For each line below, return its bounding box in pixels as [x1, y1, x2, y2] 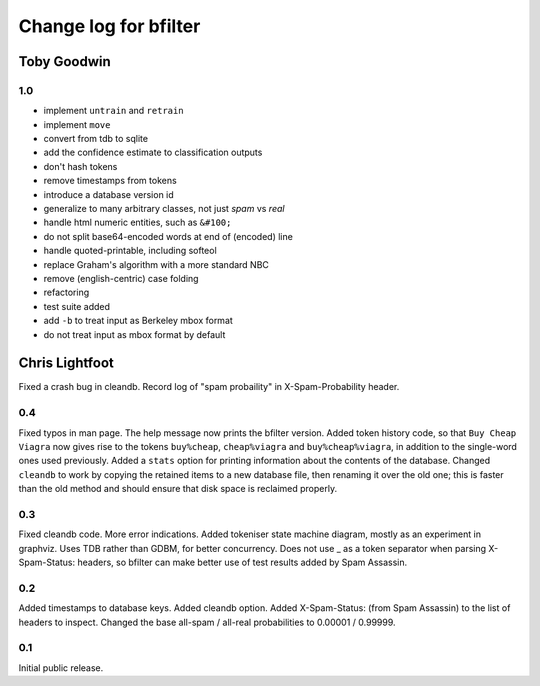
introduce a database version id [43, 188, 174, 200]
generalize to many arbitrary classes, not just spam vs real [43, 203, 285, 215]
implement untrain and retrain [43, 105, 184, 117]
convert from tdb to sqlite [43, 133, 149, 145]
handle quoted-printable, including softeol [43, 245, 217, 257]
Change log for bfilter [18, 15, 201, 37]
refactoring [43, 286, 90, 299]
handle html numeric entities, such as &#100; [43, 216, 232, 229]
